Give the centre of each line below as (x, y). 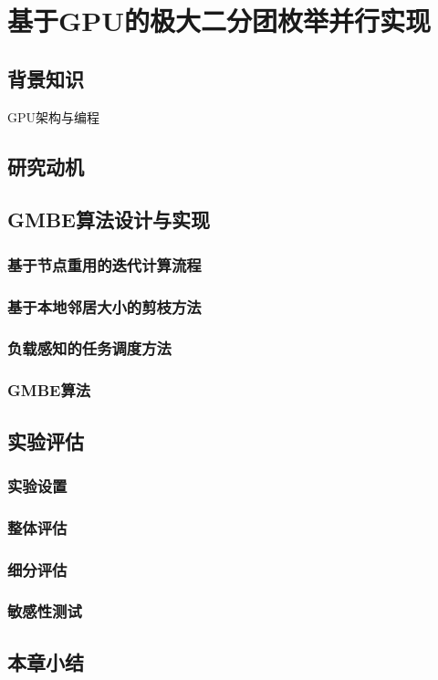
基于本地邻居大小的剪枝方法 (104, 306)
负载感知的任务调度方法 (89, 348)
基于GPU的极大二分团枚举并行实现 (219, 21)
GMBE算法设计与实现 (109, 220)
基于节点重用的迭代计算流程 (104, 264)
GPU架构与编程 (54, 116)
